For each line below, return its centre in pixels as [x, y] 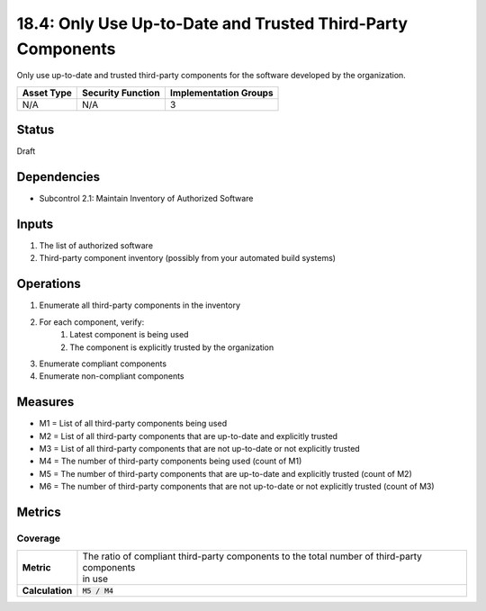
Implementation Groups [221, 93]
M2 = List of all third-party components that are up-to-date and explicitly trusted [188, 436]
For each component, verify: [92, 322]
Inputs [35, 224]
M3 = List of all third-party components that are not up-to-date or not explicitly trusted [199, 449]
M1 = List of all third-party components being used [133, 424]
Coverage [39, 538]
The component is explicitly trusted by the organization [172, 347]
